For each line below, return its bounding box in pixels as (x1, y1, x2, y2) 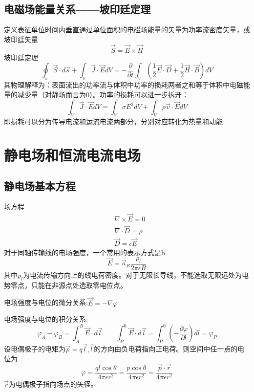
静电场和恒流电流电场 (4, 145, 141, 165)
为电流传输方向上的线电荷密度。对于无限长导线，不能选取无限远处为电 (22, 269, 249, 280)
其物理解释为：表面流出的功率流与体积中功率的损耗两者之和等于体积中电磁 (4, 80, 243, 89)
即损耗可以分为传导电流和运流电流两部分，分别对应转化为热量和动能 (4, 116, 223, 126)
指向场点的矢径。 (42, 378, 98, 389)
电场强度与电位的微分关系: (4, 297, 88, 307)
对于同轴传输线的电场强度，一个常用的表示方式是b (4, 247, 165, 257)
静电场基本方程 (4, 178, 76, 194)
